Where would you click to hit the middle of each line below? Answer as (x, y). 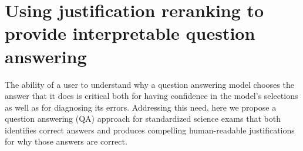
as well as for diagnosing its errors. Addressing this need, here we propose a (141, 107)
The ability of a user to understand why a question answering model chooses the (149, 84)
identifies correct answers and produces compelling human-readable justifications (150, 130)
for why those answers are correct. (66, 141)
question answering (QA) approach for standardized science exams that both (143, 119)
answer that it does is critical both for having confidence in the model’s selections (151, 96)
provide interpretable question (130, 33)
